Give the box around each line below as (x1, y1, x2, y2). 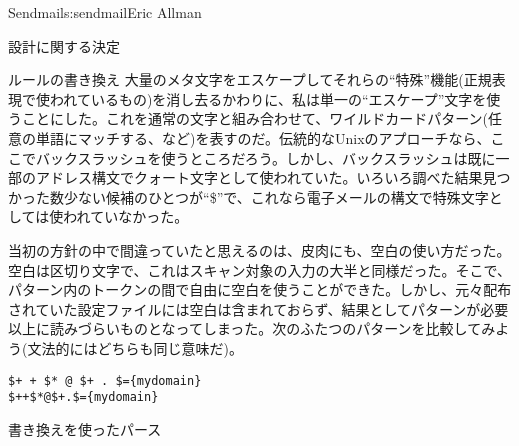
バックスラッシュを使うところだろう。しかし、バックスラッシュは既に (35, 147, 496, 168)
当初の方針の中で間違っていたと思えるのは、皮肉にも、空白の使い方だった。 (8, 239, 511, 260)
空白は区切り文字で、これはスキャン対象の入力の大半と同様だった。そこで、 (8, 259, 511, 280)
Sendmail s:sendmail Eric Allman (8, 2, 202, 22)
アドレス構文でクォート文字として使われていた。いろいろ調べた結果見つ (35, 167, 511, 188)
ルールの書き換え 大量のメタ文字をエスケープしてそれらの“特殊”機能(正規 (8, 69, 492, 90)
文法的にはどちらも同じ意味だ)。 (27, 337, 243, 358)
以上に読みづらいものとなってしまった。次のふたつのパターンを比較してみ (8, 318, 496, 339)
